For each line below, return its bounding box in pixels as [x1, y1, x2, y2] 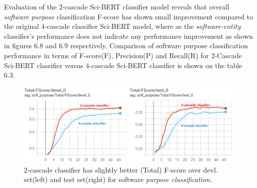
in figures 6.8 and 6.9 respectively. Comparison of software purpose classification [4, 40, 248, 51]
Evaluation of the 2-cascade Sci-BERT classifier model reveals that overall [4, 1, 230, 11]
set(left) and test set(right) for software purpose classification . [24, 174, 212, 185]
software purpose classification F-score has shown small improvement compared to [4, 11, 253, 21]
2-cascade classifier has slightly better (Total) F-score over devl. [24, 164, 218, 175]
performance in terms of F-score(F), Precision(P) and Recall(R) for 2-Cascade [4, 50, 242, 60]
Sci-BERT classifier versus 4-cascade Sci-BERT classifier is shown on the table [4, 60, 243, 70]
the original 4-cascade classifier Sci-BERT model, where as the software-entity [4, 21, 241, 31]
